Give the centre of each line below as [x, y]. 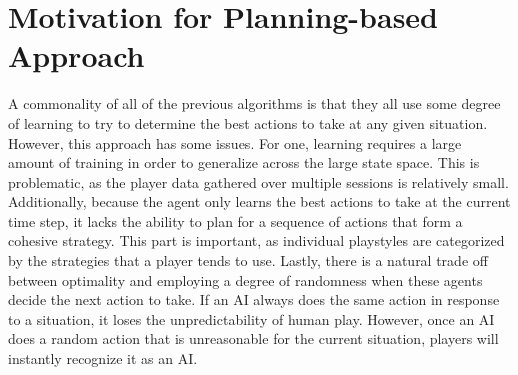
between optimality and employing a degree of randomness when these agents [245, 279]
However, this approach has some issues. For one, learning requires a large [235, 142]
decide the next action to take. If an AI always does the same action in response [254, 299]
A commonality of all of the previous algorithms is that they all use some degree [254, 103]
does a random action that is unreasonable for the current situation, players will [253, 338]
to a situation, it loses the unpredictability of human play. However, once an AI [251, 318]
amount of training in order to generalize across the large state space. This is [244, 162]
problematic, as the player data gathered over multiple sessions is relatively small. [258, 181]
